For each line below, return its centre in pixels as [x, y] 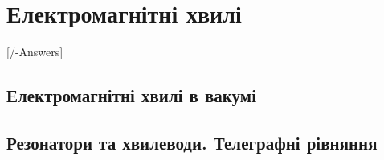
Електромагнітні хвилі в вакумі [131, 95]
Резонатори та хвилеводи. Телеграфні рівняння [192, 142]
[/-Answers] [35, 52]
